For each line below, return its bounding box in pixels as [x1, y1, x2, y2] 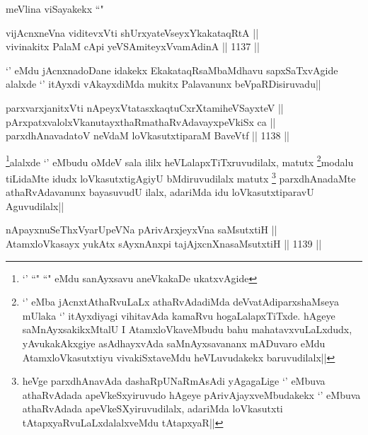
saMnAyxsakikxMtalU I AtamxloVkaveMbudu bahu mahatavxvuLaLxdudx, [22, 322, 352, 337]
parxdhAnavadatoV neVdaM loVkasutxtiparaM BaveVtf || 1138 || [6, 128, 289, 143]
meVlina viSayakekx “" [6, 1, 104, 16]
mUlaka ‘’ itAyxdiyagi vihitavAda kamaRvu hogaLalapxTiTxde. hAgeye [22, 308, 335, 323]
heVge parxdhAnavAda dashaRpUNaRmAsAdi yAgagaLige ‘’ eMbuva [22, 373, 326, 388]
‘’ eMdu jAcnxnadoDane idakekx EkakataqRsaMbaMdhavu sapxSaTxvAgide [6, 62, 338, 77]
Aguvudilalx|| [6, 198, 64, 213]
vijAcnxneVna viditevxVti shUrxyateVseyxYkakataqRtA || [6, 25, 259, 40]
